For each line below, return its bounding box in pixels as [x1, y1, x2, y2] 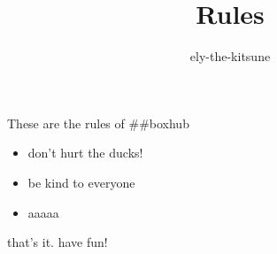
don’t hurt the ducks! [27, 143, 143, 162]
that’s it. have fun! [7, 233, 108, 251]
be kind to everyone [27, 173, 135, 191]
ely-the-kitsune [189, 47, 271, 65]
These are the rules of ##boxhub [7, 113, 189, 132]
